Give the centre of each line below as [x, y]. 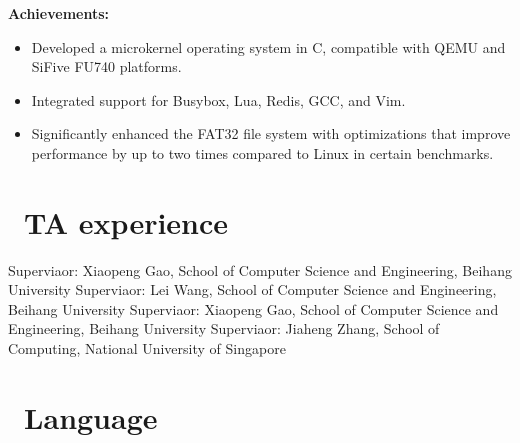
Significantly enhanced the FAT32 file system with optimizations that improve [271, 133]
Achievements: [59, 13]
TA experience [126, 221]
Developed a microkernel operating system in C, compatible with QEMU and [268, 46]
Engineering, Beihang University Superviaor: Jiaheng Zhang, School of [224, 328]
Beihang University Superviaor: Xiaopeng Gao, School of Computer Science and [253, 308]
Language [91, 416]
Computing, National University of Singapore [147, 348]
